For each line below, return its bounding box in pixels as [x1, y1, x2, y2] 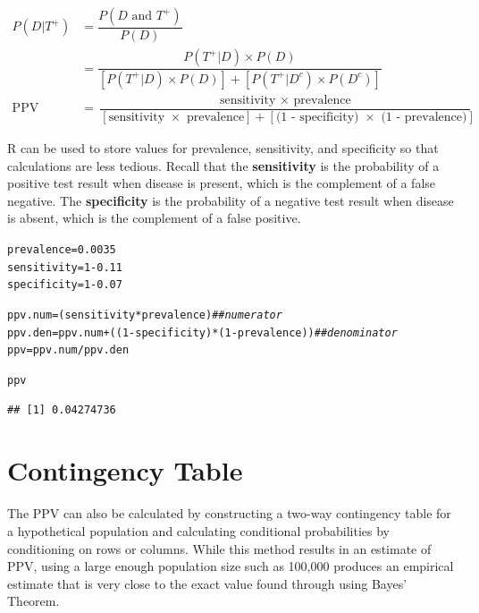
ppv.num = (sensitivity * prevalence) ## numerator [7, 309, 282, 321]
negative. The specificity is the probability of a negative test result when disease [7, 191, 454, 209]
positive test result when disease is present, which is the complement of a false [7, 174, 436, 192]
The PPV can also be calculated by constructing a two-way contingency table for [7, 504, 451, 523]
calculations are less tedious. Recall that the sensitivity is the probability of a [7, 156, 440, 175]
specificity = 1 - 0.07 [7, 278, 122, 292]
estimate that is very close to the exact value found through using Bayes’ [7, 574, 408, 592]
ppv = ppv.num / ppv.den [7, 344, 130, 357]
